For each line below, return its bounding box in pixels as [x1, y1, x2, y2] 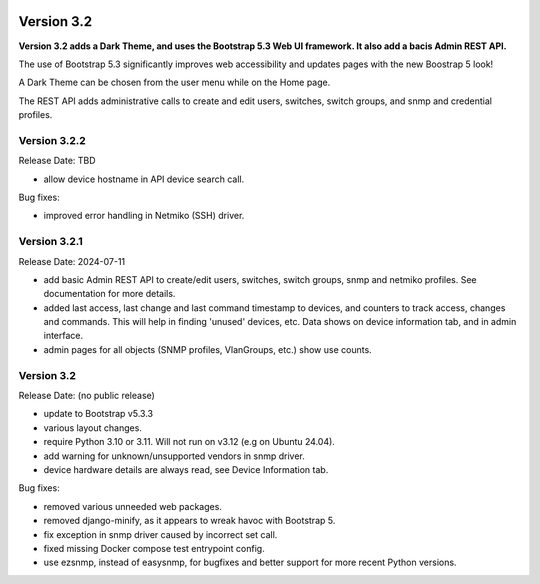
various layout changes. [43, 421, 142, 434]
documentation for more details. [43, 288, 176, 300]
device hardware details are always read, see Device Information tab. [43, 463, 329, 475]
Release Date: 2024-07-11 [18, 255, 126, 267]
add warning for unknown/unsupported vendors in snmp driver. [43, 450, 305, 462]
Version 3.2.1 [18, 235, 84, 249]
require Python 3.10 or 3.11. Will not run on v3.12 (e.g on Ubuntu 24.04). [43, 436, 335, 448]
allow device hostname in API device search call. [43, 173, 245, 185]
